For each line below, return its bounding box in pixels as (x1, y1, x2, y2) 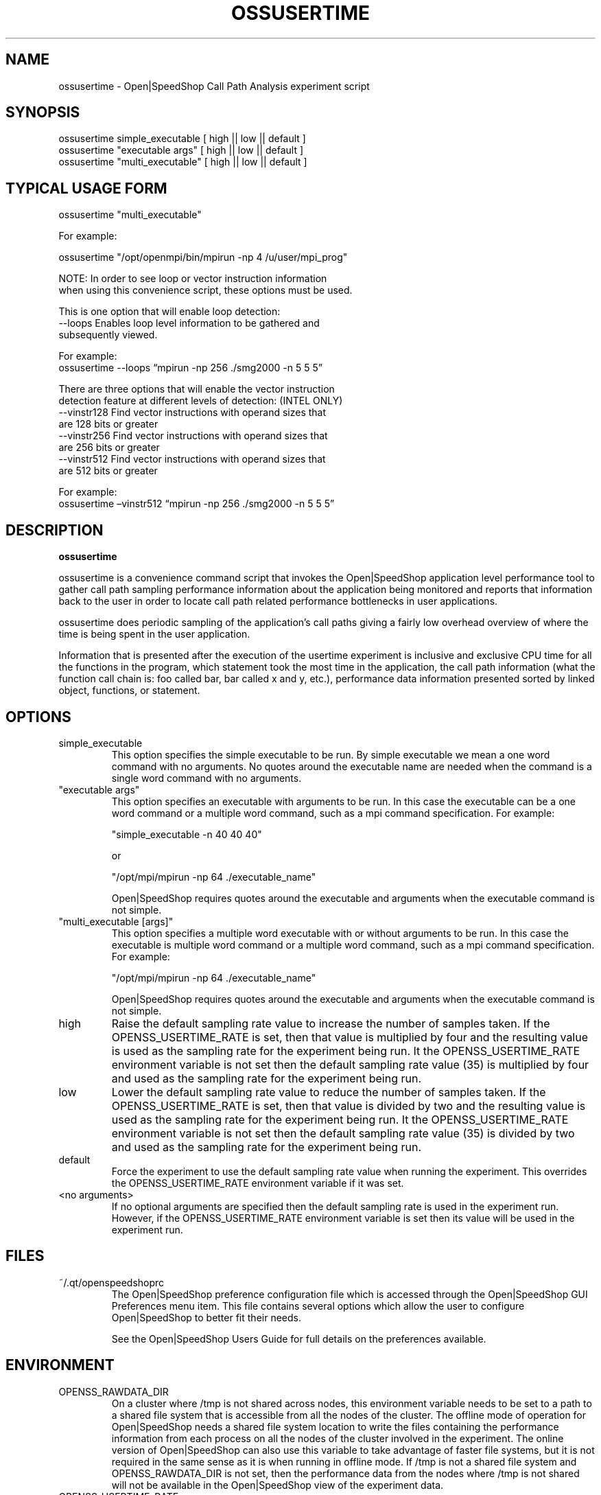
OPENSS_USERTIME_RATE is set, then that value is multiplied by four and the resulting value (111, 1030, 589, 1044)
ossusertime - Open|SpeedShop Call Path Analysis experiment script (58, 80, 370, 92)
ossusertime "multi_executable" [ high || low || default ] (58, 156, 307, 168)
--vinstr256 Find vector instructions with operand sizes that (58, 430, 328, 442)
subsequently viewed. (58, 329, 158, 341)
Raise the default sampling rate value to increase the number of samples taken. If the (111, 1016, 550, 1030)
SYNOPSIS (5, 104, 80, 121)
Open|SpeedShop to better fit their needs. (111, 1311, 301, 1323)
